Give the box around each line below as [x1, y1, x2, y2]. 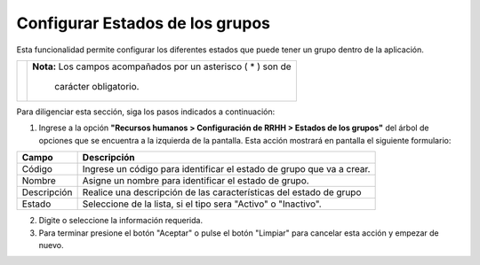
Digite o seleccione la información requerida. [38, 215, 204, 226]
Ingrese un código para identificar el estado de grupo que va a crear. [82, 163, 371, 175]
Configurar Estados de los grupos [16, 13, 271, 33]
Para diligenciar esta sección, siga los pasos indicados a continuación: [16, 106, 276, 117]
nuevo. [38, 239, 64, 250]
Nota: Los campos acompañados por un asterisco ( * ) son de [32, 60, 292, 73]
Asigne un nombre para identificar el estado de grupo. [82, 175, 310, 187]
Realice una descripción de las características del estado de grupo [82, 186, 362, 199]
